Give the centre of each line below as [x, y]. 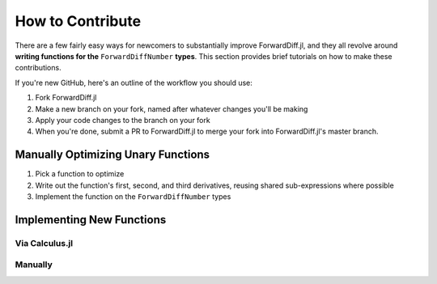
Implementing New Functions [91, 220]
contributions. [38, 68]
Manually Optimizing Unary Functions [112, 155]
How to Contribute [78, 21]
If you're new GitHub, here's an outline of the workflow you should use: [134, 83]
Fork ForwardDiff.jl [66, 98]
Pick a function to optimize [80, 174]
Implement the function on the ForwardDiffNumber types [133, 196]
